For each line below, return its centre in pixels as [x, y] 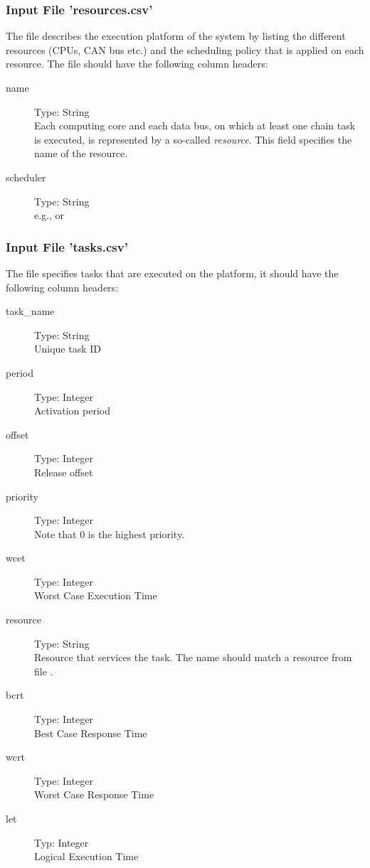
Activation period [73, 411]
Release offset [64, 472]
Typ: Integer [62, 842]
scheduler [26, 177]
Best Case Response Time [91, 733]
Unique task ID [68, 349]
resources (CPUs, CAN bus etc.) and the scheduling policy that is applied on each [185, 49]
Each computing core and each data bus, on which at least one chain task [195, 125]
